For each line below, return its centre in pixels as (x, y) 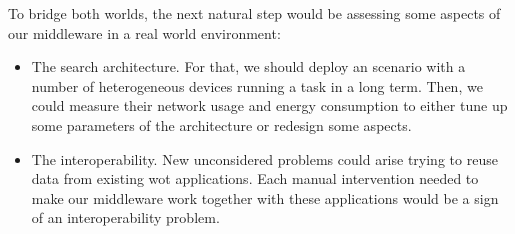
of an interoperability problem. (125, 217)
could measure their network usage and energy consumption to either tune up (269, 105)
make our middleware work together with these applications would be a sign (265, 197)
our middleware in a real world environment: (144, 32)
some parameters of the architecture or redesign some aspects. (221, 124)
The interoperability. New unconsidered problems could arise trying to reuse (264, 158)
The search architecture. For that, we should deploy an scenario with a (248, 66)
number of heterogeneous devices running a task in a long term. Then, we (257, 85)
